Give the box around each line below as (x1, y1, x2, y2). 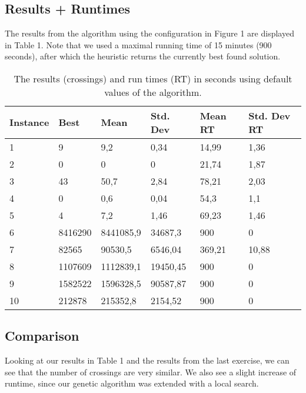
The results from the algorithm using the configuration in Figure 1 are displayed (5, 27, 294, 39)
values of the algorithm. (104, 85, 202, 99)
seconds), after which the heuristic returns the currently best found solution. (5, 50, 281, 62)
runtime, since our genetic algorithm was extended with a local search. (5, 377, 259, 389)
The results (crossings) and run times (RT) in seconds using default (14, 71, 292, 85)
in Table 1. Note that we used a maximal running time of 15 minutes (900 (5, 38, 272, 51)
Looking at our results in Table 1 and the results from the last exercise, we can (5, 354, 290, 367)
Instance (9, 115, 49, 129)
